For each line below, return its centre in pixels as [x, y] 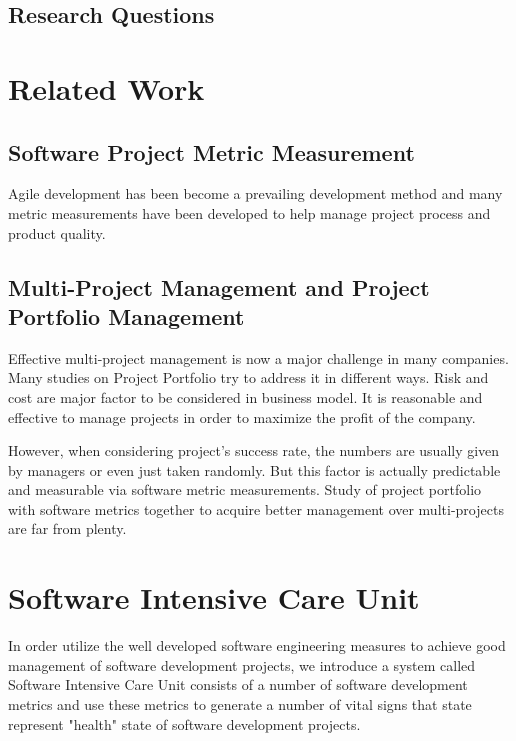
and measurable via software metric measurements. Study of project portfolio [245, 489]
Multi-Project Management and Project [219, 286]
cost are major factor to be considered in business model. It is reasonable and [245, 396]
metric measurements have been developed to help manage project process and [249, 212]
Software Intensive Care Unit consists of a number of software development [238, 684]
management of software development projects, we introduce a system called [242, 664]
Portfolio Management [126, 315]
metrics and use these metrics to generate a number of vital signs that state [240, 703]
